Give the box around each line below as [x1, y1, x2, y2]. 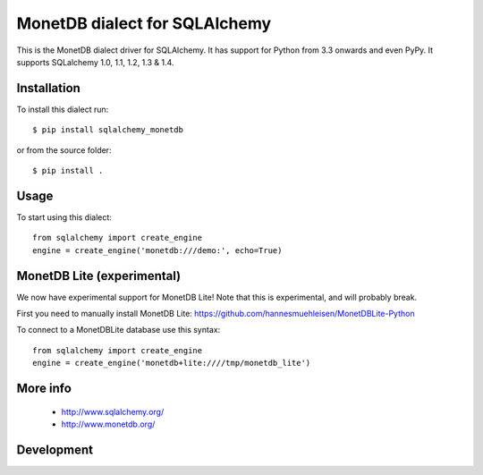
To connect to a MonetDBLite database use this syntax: [16, 325, 221, 335]
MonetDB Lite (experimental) [16, 268, 182, 284]
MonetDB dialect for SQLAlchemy [16, 13, 272, 33]
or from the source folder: [16, 144, 112, 156]
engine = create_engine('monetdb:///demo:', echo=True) [32, 245, 283, 255]
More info [16, 380, 72, 395]
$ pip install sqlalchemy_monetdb [32, 125, 183, 135]
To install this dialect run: [16, 104, 109, 115]
